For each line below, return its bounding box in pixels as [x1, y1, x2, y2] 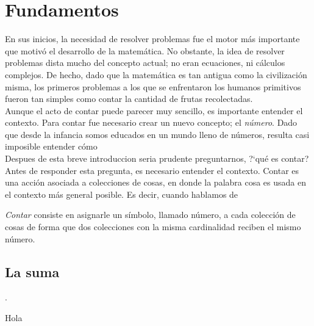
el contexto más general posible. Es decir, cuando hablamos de [5, 187, 238, 200]
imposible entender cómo [5, 140, 98, 153]
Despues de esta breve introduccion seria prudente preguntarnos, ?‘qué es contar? [5, 152, 309, 165]
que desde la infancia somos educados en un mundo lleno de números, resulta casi [5, 128, 310, 140]
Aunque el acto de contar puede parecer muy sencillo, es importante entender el [5, 104, 303, 117]
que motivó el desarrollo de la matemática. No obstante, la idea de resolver [5, 44, 285, 57]
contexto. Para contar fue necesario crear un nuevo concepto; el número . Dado [5, 116, 298, 129]
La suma [5, 262, 60, 281]
